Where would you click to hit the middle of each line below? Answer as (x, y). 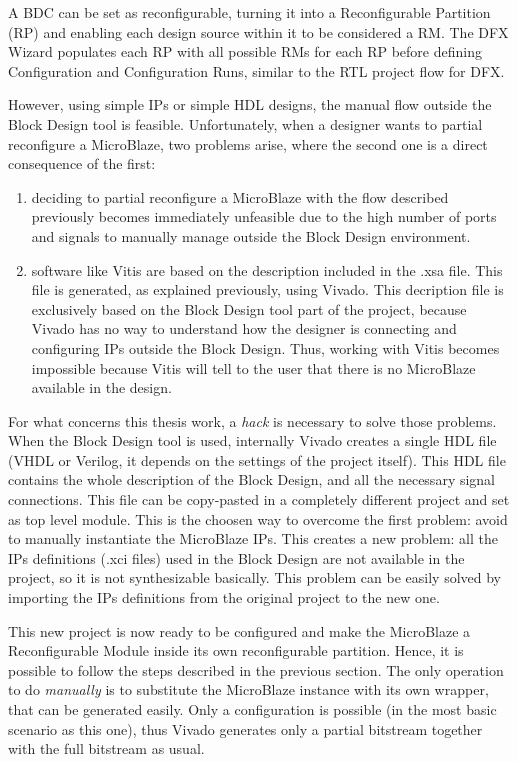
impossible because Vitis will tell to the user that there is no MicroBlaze (253, 367)
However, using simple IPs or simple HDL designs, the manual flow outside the (250, 104)
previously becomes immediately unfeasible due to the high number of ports (264, 216)
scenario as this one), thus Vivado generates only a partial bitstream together (245, 728)
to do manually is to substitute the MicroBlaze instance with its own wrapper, (248, 689)
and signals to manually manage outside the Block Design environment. (251, 235)
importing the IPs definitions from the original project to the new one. (224, 597)
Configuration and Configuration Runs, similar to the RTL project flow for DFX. (256, 70)
